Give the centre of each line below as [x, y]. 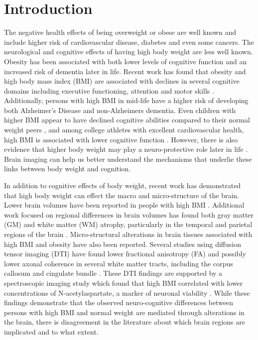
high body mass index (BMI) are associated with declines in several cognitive [122, 81]
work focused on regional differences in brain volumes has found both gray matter [129, 214]
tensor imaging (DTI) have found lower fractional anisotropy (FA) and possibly [125, 254]
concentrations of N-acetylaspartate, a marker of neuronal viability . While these [127, 292]
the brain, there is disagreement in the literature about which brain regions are [125, 322]
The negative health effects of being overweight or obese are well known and [120, 32]
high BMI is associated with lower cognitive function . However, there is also [121, 139]
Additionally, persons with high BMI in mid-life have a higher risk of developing [126, 100]
